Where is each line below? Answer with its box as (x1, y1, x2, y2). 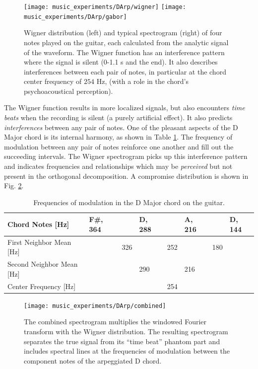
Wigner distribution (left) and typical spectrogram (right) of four (24, 27, 222, 38)
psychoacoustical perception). (24, 85, 113, 96)
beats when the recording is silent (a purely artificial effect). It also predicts (4, 112, 233, 123)
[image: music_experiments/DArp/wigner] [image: (24, 3, 186, 10)
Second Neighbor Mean (7, 259, 78, 269)
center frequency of (24, 76, 82, 86)
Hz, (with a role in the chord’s (96, 76, 189, 86)
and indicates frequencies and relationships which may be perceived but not (4, 161, 233, 171)
